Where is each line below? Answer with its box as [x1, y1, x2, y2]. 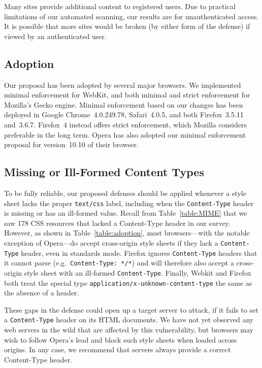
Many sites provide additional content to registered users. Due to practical [4, 1, 236, 11]
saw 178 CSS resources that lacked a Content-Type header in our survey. [4, 217, 231, 228]
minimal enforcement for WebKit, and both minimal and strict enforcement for [4, 89, 250, 100]
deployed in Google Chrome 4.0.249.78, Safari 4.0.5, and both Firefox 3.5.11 [4, 109, 244, 120]
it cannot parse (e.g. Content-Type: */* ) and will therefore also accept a [4, 257, 234, 268]
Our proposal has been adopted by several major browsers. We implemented [4, 79, 241, 90]
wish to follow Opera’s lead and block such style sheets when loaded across [4, 334, 237, 345]
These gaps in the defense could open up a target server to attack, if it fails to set [4, 304, 258, 315]
